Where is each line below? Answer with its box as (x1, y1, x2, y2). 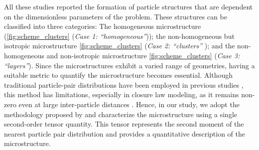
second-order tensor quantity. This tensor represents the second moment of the (4, 119, 244, 129)
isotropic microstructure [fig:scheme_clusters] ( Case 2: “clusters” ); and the (4, 40, 235, 51)
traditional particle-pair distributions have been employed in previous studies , (4, 79, 244, 90)
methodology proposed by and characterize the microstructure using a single (4, 109, 238, 119)
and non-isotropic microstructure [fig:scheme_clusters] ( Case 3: (46, 50, 240, 60)
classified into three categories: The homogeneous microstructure (4, 21, 201, 31)
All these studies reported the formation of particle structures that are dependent (4, 1, 253, 11)
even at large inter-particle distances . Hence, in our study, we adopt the (18, 99, 240, 109)
